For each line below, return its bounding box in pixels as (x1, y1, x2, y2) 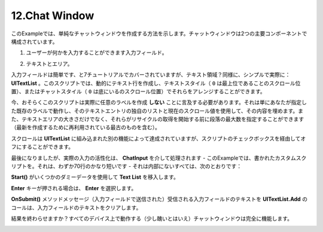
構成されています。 (11, 38, 58, 45)
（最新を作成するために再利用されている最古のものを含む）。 (11, 124, 161, 131)
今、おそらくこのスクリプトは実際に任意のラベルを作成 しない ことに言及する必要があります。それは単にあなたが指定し (11, 99, 307, 106)
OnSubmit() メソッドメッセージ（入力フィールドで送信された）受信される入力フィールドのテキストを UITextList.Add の (11, 196, 308, 203)
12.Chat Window (11, 9, 95, 22)
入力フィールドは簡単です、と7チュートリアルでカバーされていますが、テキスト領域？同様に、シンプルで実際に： (11, 71, 291, 78)
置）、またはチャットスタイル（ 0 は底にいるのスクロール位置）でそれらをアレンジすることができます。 (11, 87, 266, 95)
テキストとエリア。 (26, 60, 73, 67)
